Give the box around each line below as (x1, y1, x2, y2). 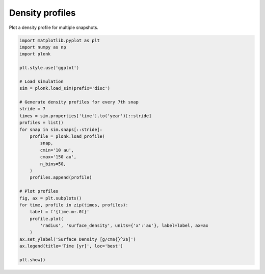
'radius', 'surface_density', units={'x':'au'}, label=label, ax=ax (40, 223, 209, 228)
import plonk (19, 51, 51, 57)
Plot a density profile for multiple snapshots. (9, 25, 99, 30)
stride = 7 (19, 106, 46, 112)
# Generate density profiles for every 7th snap (19, 100, 139, 105)
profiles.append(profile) (29, 174, 92, 180)
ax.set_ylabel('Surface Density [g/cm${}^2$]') (19, 236, 136, 242)
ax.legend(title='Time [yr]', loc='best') (19, 243, 123, 249)
